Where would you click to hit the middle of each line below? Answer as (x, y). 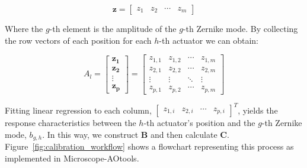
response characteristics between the (71, 123)
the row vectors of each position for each (78, 40)
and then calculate (184, 134)
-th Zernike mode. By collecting (240, 28)
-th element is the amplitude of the (113, 28)
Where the (24, 28)
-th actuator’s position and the (199, 123)
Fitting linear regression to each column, (78, 110)
